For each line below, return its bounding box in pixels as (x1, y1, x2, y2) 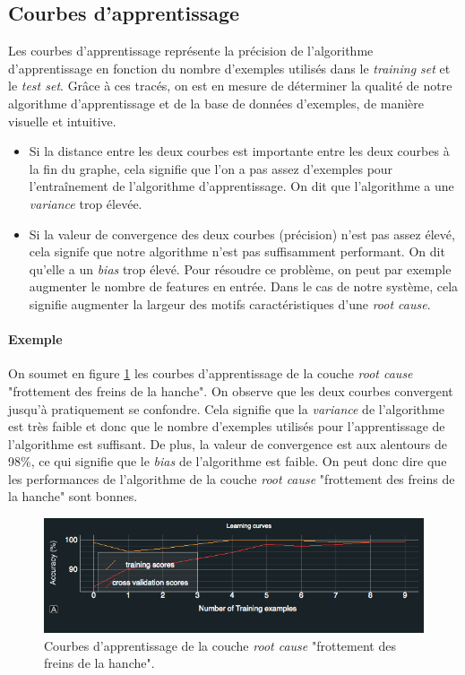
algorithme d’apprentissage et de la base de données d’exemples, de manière (8, 93, 425, 112)
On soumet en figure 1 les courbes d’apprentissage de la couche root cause (8, 364, 413, 383)
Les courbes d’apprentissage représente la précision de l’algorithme (8, 41, 374, 60)
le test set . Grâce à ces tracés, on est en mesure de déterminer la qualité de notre (8, 76, 452, 95)
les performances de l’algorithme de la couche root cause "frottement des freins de (8, 469, 455, 488)
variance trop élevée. (29, 194, 142, 212)
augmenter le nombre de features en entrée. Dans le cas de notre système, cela (29, 277, 459, 296)
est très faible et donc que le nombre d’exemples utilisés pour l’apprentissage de (8, 417, 445, 436)
